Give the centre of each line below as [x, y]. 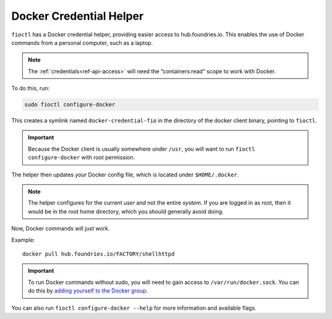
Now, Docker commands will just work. [61, 229]
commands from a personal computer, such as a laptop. [82, 42]
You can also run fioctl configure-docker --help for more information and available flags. [134, 308]
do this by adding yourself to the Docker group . [88, 291]
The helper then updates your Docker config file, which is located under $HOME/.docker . [125, 175]
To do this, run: [30, 89]
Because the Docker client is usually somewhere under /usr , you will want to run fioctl [141, 149]
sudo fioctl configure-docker [70, 105]
